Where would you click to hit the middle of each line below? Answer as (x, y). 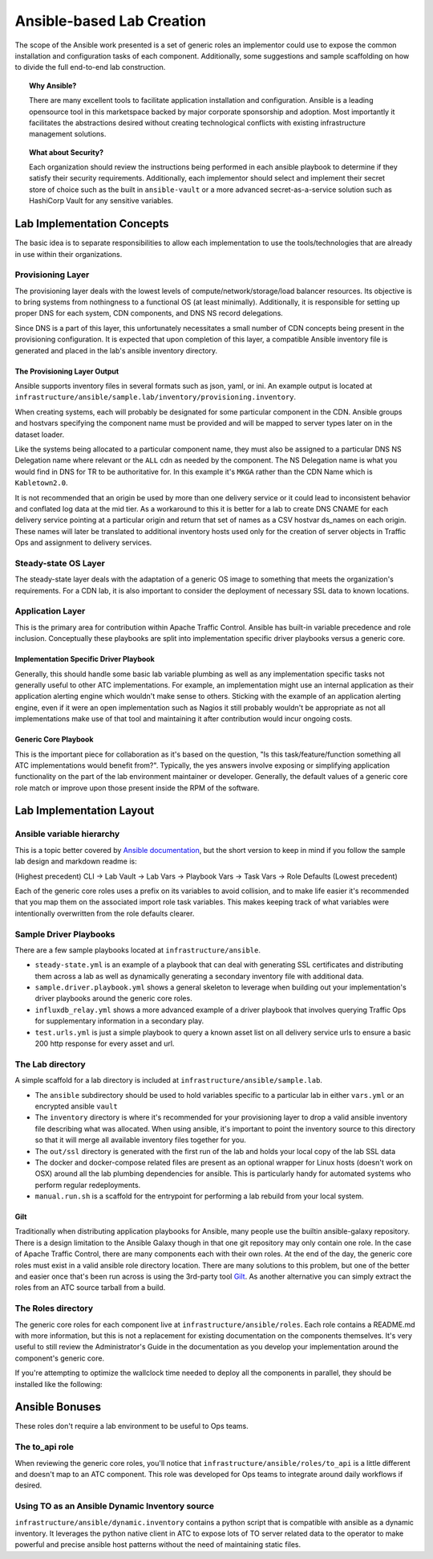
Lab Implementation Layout (85, 811)
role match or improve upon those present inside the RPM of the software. (137, 788)
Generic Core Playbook (54, 740)
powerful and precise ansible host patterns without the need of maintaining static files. (158, 1545)
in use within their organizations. (69, 254)
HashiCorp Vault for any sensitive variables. (101, 201)
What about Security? (67, 152)
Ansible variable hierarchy (67, 834)
